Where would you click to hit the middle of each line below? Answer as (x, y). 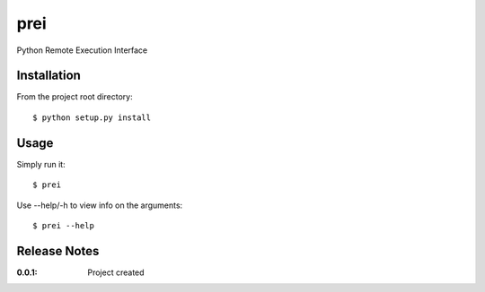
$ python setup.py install (92, 117)
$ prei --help (63, 225)
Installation (48, 76)
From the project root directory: (75, 97)
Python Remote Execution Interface (82, 50)
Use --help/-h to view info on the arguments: (100, 205)
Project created (116, 272)
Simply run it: (41, 164)
